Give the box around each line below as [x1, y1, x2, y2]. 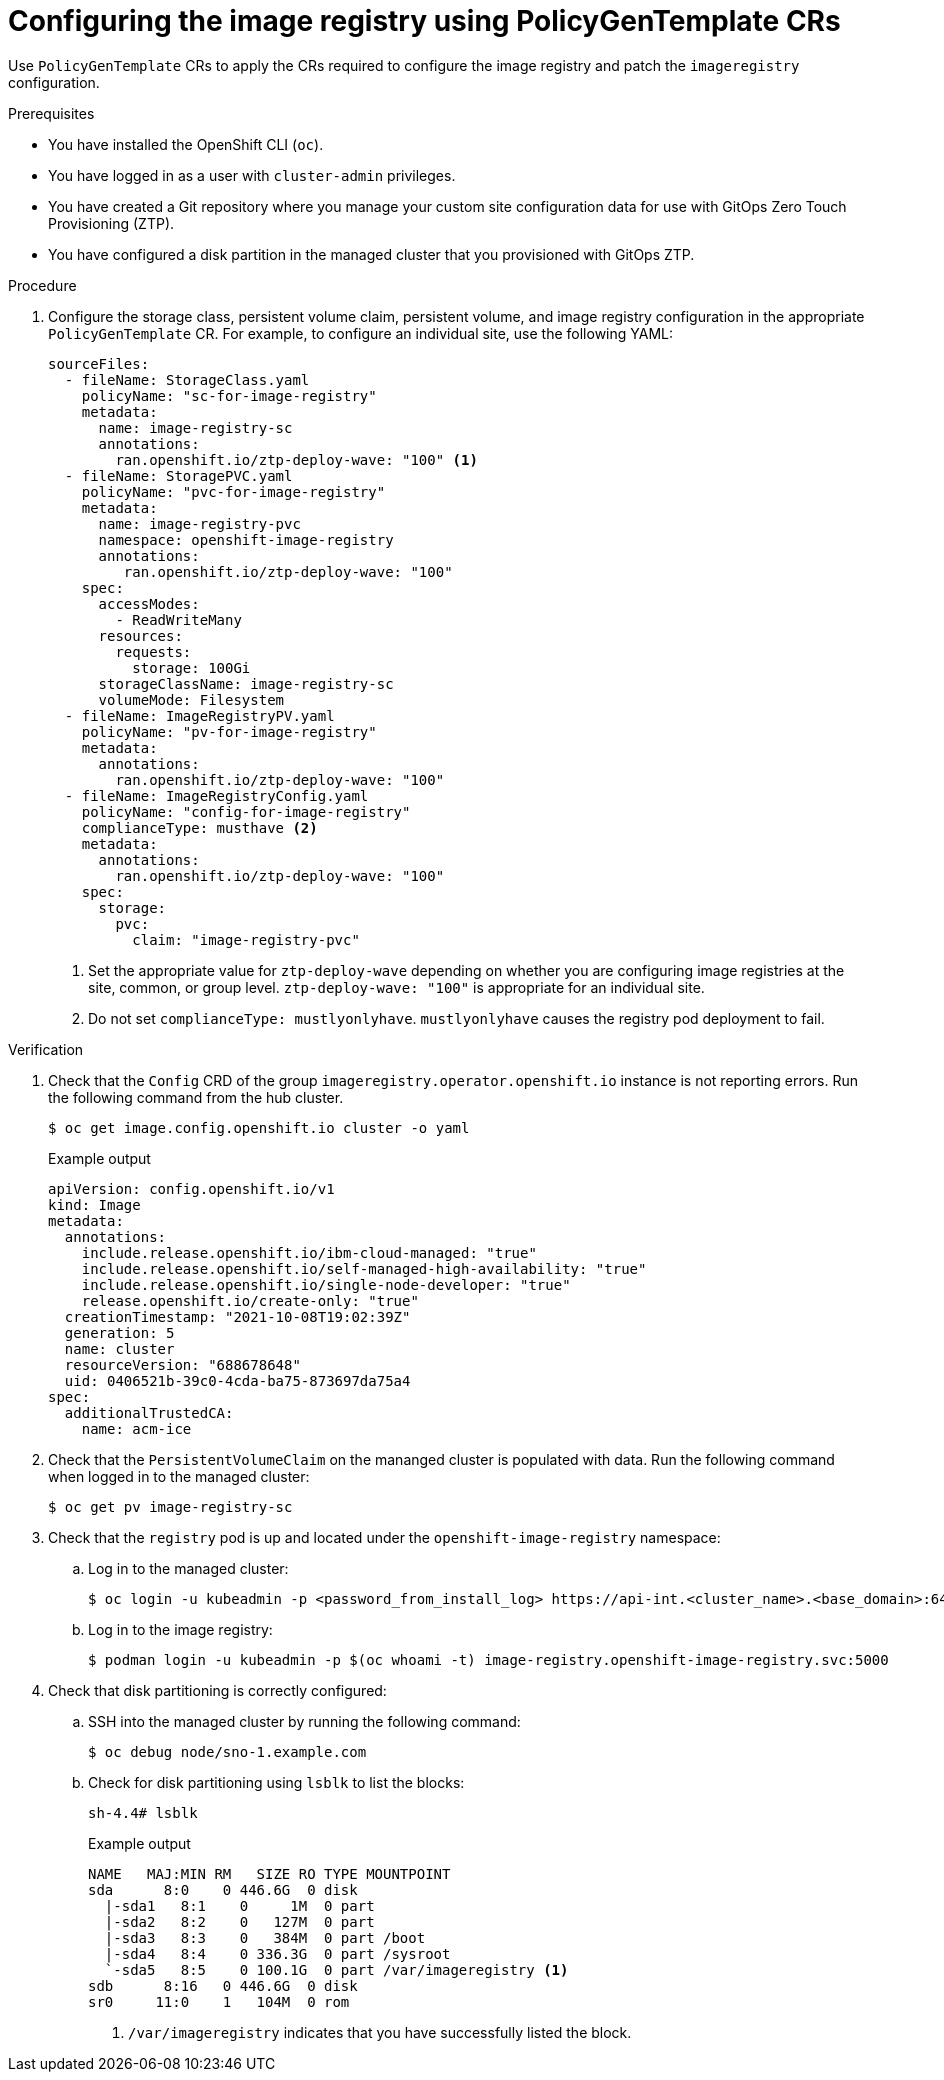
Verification [8, 1040, 84, 1058]
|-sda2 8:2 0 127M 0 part [104, 1913, 375, 1930]
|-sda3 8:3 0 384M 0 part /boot [104, 1929, 426, 1946]
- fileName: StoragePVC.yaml [64, 467, 293, 484]
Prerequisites [8, 104, 95, 122]
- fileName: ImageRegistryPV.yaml [64, 707, 335, 724]
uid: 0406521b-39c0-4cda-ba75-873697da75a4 [64, 1372, 411, 1389]
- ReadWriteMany [115, 611, 242, 628]
